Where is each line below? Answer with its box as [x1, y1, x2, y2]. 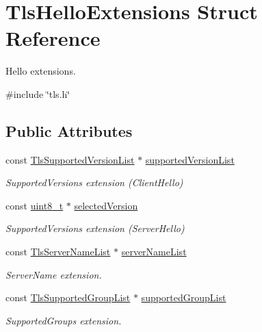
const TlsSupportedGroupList [5, 290, 131, 305]
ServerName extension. [5, 267, 102, 281]
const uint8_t [5, 198, 64, 212]
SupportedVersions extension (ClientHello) [5, 175, 183, 190]
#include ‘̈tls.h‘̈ [5, 86, 70, 101]
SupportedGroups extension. [5, 313, 122, 327]
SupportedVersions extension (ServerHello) [5, 221, 185, 235]
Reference [5, 24, 101, 52]
